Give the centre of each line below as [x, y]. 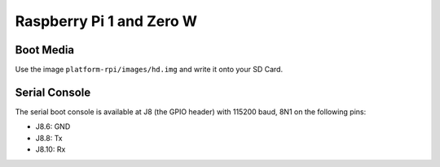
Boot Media [45, 50]
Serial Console [53, 92]
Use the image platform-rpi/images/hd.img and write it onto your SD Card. [149, 70]
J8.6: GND [53, 126]
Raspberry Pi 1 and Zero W [106, 21]
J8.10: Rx [51, 149]
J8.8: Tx [49, 138]
